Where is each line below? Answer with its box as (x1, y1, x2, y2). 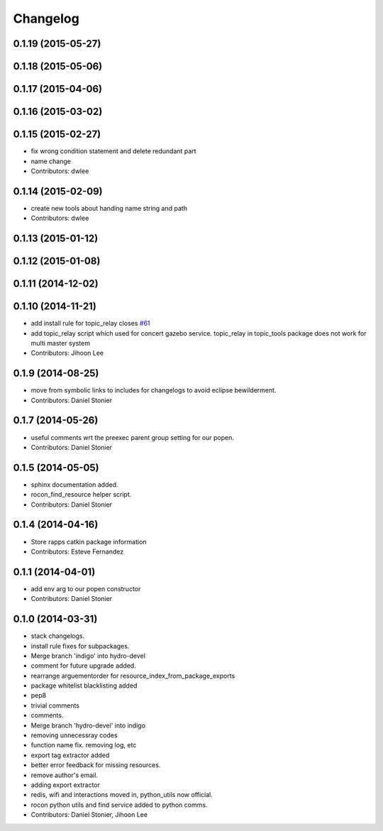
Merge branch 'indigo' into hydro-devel (30, 651, 145, 660)
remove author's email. (30, 771, 99, 779)
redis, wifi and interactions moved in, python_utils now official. (30, 791, 213, 799)
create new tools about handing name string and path (30, 204, 188, 212)
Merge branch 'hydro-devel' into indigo (30, 721, 145, 730)
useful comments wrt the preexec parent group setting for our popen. (30, 433, 234, 441)
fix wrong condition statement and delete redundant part (30, 147, 196, 155)
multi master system (30, 339, 90, 347)
